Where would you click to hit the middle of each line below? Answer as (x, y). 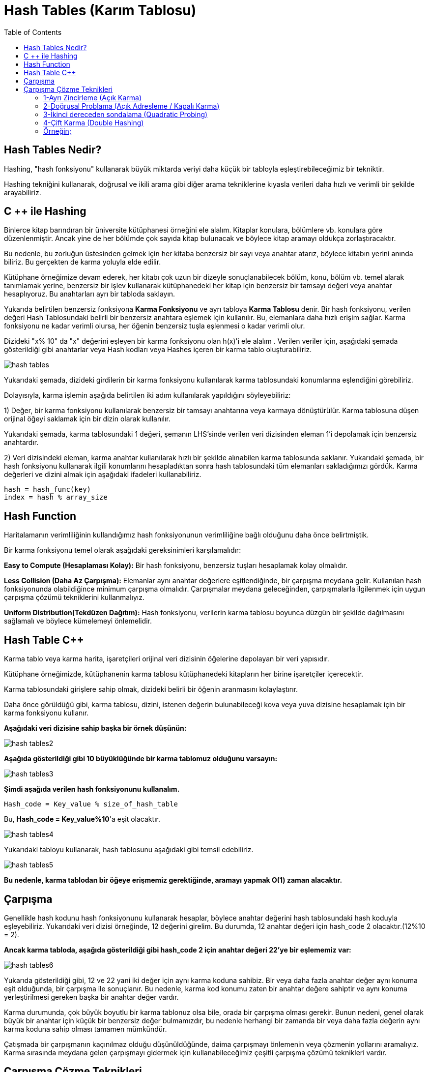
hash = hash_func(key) (48, 490)
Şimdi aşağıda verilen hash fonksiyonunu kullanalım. (92, 789)
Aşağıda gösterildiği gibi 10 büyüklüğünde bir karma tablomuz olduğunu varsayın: (141, 759)
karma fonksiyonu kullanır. (46, 713)
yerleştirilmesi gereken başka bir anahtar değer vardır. (91, 997)
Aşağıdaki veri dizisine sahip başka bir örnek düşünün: (95, 728)
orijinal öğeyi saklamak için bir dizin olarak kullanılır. (87, 419)
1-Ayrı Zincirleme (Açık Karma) (92, 97)
